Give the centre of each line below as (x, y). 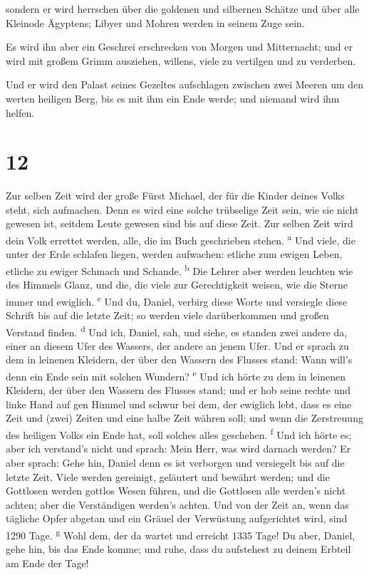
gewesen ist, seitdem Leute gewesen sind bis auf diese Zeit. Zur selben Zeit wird (180, 223)
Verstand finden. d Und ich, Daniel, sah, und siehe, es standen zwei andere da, (177, 331)
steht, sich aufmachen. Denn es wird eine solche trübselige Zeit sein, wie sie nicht (182, 209)
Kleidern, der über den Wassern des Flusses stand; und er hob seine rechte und (178, 390)
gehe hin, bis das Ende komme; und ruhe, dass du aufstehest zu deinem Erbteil (178, 549)
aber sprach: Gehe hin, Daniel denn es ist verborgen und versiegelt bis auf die (175, 462)
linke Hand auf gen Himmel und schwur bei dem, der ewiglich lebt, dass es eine (179, 404)
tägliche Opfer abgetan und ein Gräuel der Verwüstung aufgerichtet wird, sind (177, 518)
